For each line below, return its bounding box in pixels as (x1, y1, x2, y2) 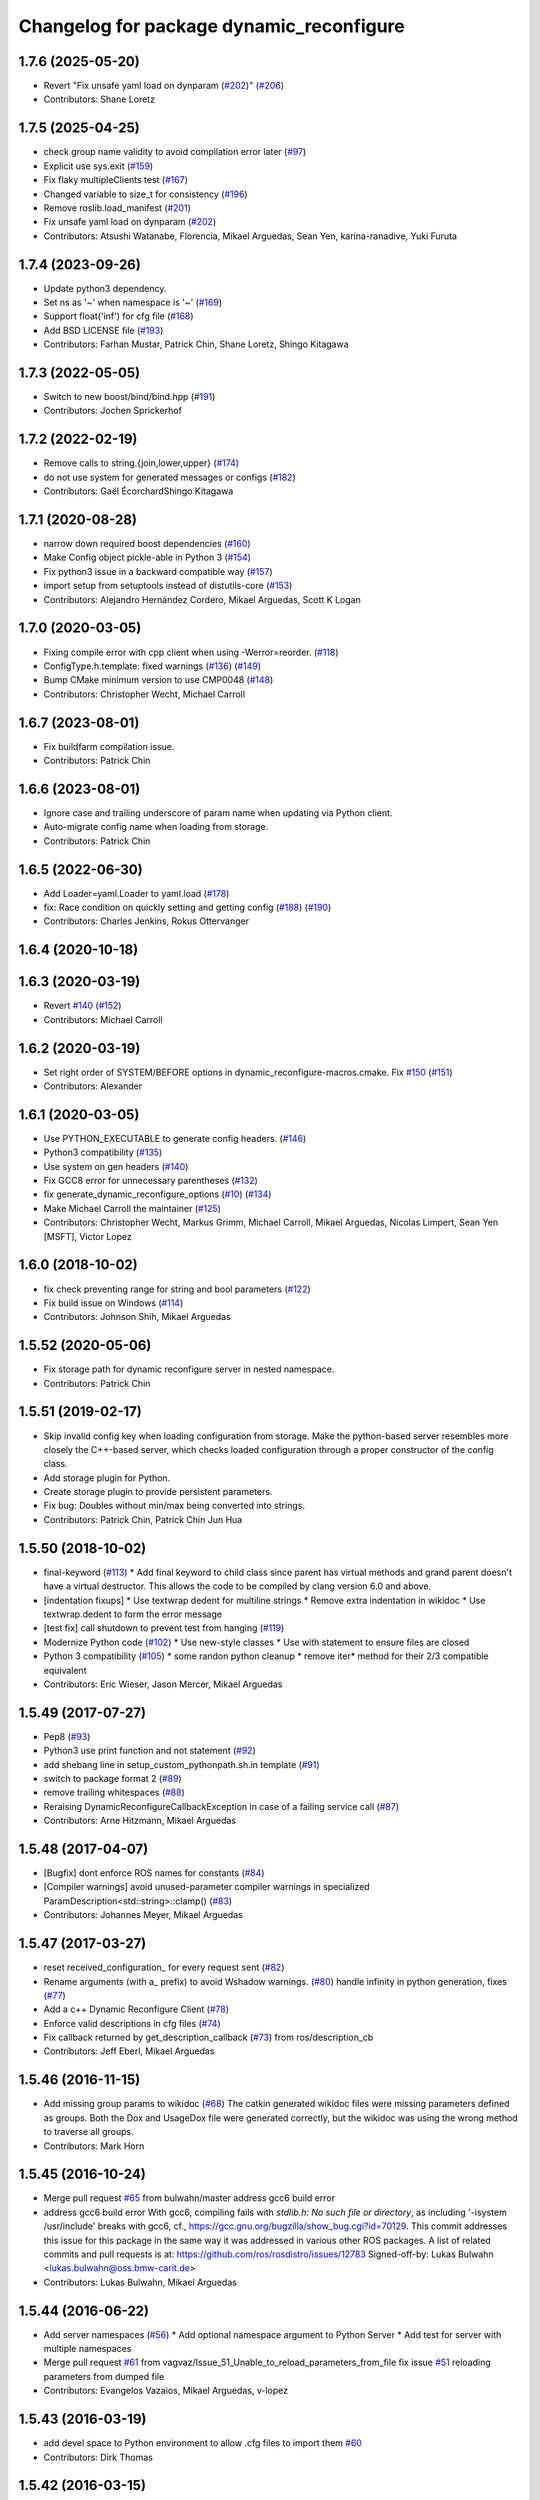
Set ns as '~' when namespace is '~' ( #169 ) (43, 296, 223, 308)
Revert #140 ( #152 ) (43, 1000, 122, 1012)
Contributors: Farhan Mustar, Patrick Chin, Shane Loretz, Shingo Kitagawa (43, 338, 349, 350)
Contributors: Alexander (43, 1080, 143, 1092)
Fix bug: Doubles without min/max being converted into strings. (43, 1500, 305, 1512)
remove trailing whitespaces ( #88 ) (43, 1786, 185, 1799)
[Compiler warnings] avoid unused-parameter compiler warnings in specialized (43, 1881, 370, 1893)
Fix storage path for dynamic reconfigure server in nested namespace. (43, 1363, 335, 1375)
